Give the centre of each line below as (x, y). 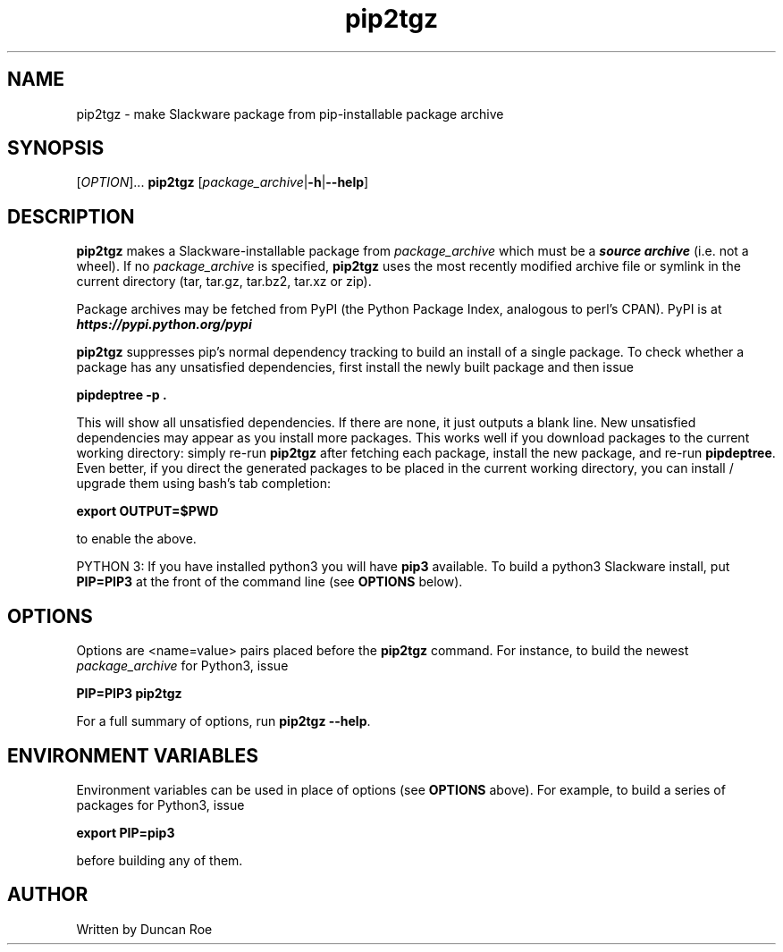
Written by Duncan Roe (144, 929)
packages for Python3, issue (160, 805)
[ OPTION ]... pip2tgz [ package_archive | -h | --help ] (223, 182)
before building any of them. (160, 860)
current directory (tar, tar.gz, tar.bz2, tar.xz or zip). (224, 282)
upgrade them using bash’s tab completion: (204, 484)
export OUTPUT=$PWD (147, 511)
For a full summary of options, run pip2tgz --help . (223, 721)
